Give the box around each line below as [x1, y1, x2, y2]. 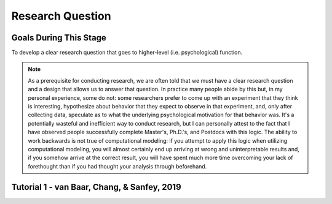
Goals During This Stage [11, 32, 107, 43]
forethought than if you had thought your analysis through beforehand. [28, 162, 207, 170]
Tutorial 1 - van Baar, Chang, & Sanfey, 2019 [11, 181, 181, 192]
